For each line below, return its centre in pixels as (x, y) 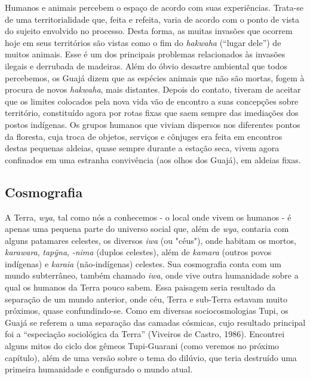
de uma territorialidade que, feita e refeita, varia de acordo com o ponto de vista (152, 19)
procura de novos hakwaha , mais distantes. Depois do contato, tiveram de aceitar (153, 89)
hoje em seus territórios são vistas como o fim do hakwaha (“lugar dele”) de (143, 42)
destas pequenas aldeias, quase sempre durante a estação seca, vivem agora (142, 148)
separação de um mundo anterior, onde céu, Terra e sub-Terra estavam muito (146, 299)
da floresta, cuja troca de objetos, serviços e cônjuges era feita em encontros (144, 136)
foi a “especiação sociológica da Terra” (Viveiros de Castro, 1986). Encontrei (145, 334)
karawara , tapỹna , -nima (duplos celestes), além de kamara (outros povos (138, 252)
